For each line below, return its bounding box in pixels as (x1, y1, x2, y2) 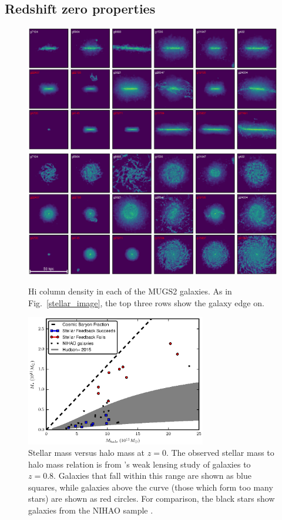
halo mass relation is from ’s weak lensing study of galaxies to (28, 458, 251, 470)
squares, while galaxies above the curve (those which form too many (28, 481, 273, 493)
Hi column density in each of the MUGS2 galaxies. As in (28, 285, 232, 297)
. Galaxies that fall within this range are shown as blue (53, 469, 251, 482)
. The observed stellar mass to (166, 446, 274, 459)
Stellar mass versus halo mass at (28, 446, 145, 459)
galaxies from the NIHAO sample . (28, 504, 153, 516)
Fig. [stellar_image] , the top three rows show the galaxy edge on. (28, 296, 264, 309)
